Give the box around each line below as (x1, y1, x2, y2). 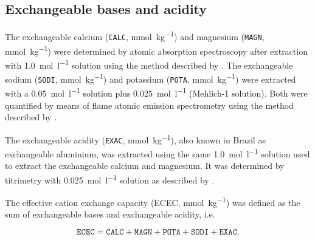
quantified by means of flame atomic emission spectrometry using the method (5, 98, 294, 111)
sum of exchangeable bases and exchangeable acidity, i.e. (5, 208, 215, 221)
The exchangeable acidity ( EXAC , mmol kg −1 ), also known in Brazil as (5, 131, 266, 146)
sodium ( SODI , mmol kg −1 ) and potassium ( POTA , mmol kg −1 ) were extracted (5, 71, 296, 85)
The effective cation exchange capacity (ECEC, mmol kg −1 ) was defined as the (5, 194, 300, 208)
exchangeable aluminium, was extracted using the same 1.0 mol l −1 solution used (5, 146, 310, 160)
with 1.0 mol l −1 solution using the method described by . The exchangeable (5, 57, 293, 71)
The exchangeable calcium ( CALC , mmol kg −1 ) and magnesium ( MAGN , (5, 29, 265, 43)
